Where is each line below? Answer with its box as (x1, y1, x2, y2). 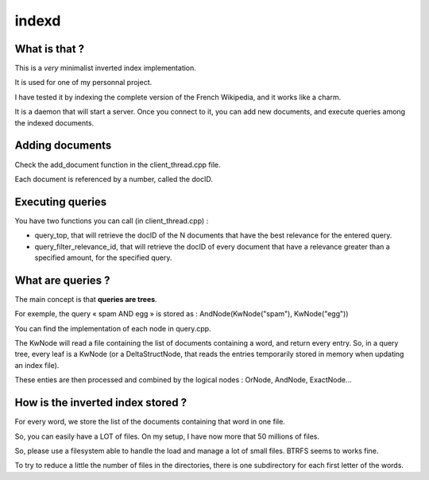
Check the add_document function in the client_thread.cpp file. (14, 160, 222, 169)
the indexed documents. (14, 118, 95, 127)
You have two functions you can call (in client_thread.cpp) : (14, 215, 209, 226)
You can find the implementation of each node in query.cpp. (14, 323, 211, 333)
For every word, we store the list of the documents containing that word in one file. (14, 417, 285, 427)
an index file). (14, 360, 60, 370)
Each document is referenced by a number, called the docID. (14, 174, 214, 184)
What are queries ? (14, 273, 110, 287)
